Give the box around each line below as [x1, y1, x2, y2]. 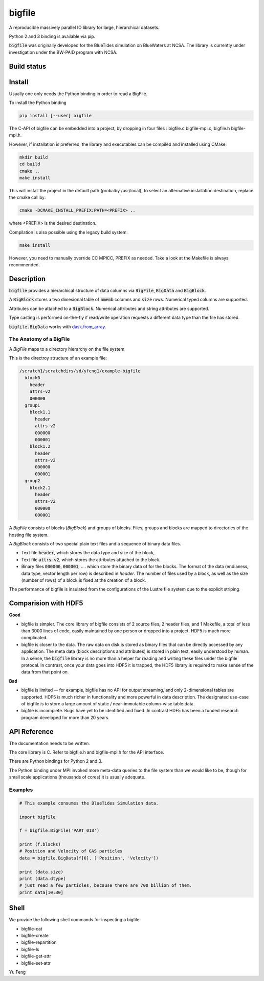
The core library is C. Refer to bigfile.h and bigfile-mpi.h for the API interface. [9, 749, 165, 755]
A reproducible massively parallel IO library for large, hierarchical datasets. [9, 25, 160, 30]
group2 [24, 478, 41, 484]
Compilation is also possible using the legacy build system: [9, 229, 128, 235]
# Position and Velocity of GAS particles [19, 849, 123, 854]
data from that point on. [21, 669, 69, 675]
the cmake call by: [9, 194, 46, 201]
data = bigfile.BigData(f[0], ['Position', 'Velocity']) [19, 855, 159, 861]
